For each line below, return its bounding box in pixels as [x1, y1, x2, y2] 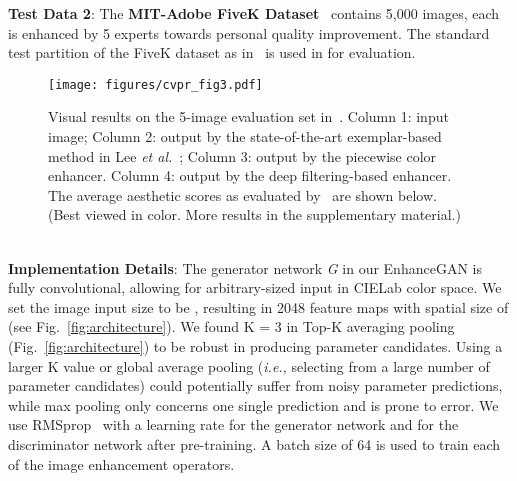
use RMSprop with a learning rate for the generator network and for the [8, 414, 459, 435]
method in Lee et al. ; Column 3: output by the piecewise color [48, 145, 437, 166]
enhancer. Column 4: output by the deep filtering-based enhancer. [48, 165, 452, 186]
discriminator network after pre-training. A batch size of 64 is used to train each [8, 433, 501, 454]
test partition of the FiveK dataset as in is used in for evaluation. [8, 42, 416, 63]
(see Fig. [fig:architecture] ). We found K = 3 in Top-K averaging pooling [8, 316, 455, 337]
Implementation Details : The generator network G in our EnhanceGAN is [8, 257, 482, 278]
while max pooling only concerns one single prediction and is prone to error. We [8, 394, 499, 415]
